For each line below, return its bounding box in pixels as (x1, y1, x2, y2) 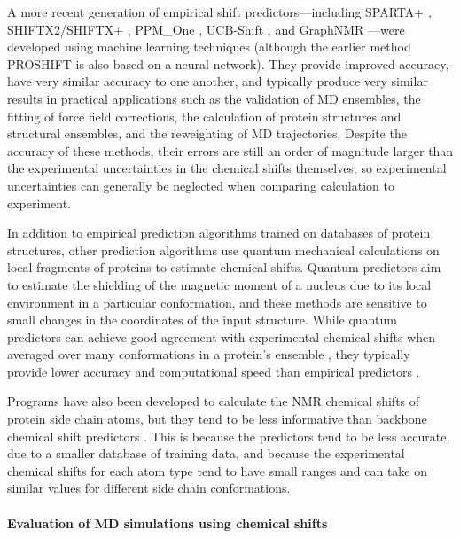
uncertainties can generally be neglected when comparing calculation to (7, 175, 394, 194)
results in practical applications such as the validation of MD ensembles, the (7, 89, 421, 107)
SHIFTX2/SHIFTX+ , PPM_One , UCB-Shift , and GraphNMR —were (7, 19, 405, 38)
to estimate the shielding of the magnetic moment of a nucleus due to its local (7, 275, 432, 293)
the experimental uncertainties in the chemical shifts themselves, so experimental (7, 159, 447, 177)
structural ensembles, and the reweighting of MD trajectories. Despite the (7, 124, 407, 143)
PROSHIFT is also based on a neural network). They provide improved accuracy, (7, 54, 449, 73)
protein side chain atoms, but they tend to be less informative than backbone (7, 409, 427, 428)
